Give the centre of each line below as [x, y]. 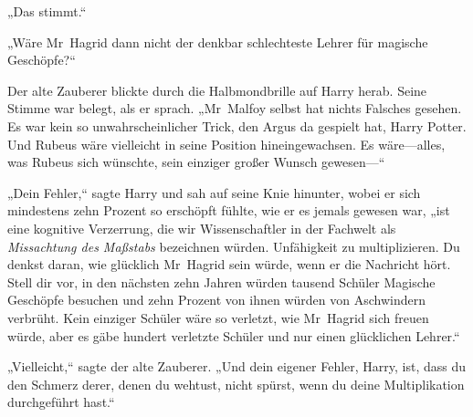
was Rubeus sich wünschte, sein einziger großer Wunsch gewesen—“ [196, 162]
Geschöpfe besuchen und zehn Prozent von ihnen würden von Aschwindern [216, 300]
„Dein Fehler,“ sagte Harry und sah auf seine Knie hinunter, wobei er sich [214, 192]
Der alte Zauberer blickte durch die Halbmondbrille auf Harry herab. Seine [217, 90]
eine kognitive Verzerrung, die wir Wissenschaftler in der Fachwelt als [202, 228]
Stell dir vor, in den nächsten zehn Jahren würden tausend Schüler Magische [221, 281]
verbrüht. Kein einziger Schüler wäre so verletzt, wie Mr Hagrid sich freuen [218, 317]
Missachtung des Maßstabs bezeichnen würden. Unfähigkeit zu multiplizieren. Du [234, 246]
